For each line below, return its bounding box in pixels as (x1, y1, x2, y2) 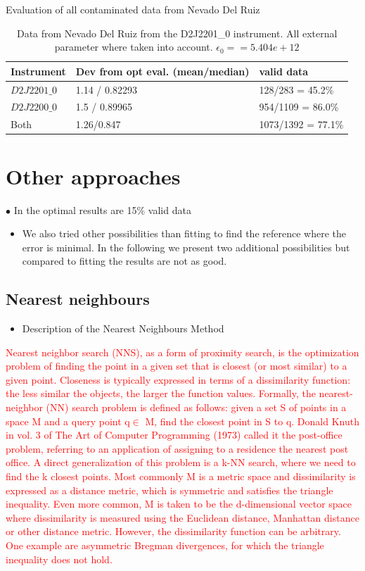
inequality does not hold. (6, 551, 113, 566)
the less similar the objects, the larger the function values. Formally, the (6, 386, 316, 401)
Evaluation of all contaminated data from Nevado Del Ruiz (6, 2, 260, 16)
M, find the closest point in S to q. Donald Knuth (145, 413, 359, 428)
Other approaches (6, 161, 181, 190)
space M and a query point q (6, 413, 130, 428)
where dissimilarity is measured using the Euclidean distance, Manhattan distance (6, 510, 359, 525)
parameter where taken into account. (54, 39, 213, 54)
